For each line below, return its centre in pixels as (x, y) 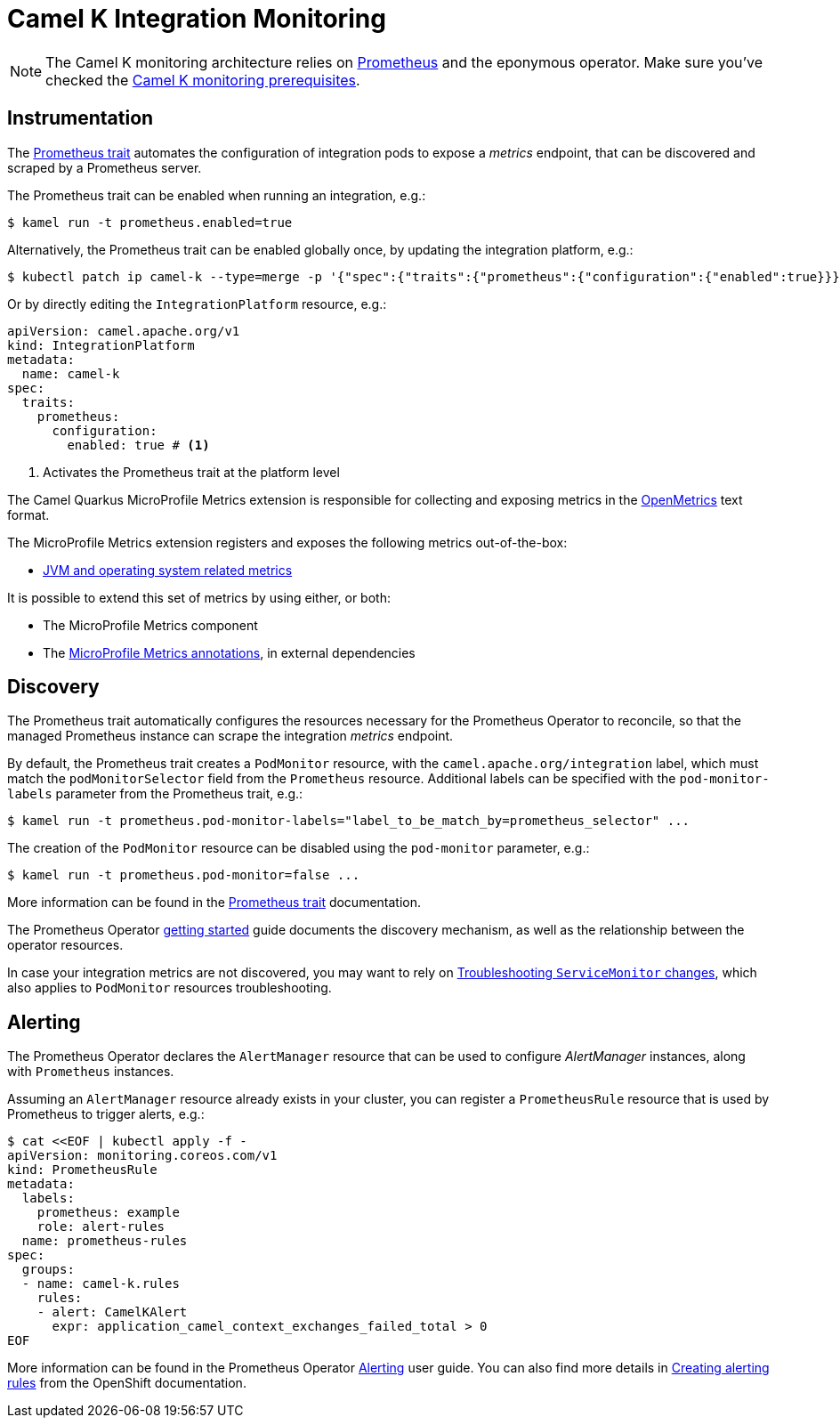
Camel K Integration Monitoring (197, 19)
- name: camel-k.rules (101, 1284)
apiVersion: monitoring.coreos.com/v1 (142, 1156)
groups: (48, 1270)
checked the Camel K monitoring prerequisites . (203, 80)
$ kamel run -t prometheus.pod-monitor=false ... (184, 875)
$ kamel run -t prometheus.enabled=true (150, 222)
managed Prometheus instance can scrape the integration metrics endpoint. (230, 736)
